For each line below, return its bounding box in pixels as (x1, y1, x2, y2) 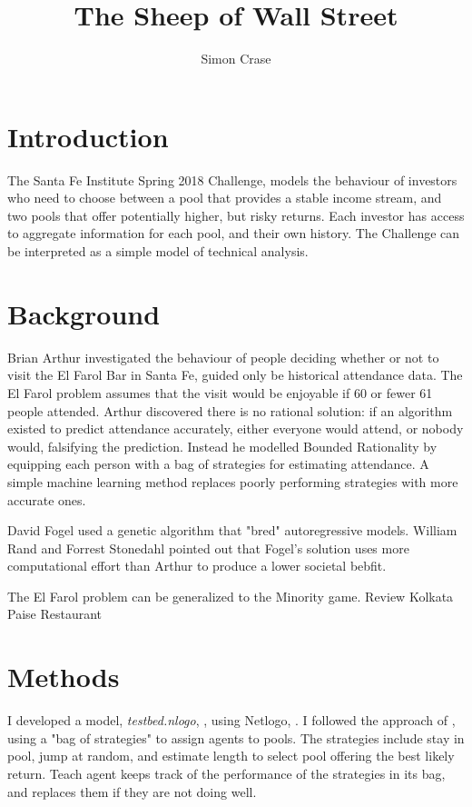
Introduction (7, 117, 169, 154)
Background (7, 294, 161, 332)
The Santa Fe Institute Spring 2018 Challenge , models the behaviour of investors (7, 170, 457, 189)
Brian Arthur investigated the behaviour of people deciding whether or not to (7, 347, 439, 366)
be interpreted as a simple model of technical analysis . (7, 242, 309, 261)
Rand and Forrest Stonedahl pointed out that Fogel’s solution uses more (7, 538, 409, 557)
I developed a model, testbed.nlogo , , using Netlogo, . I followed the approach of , (7, 711, 456, 730)
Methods (7, 658, 120, 695)
